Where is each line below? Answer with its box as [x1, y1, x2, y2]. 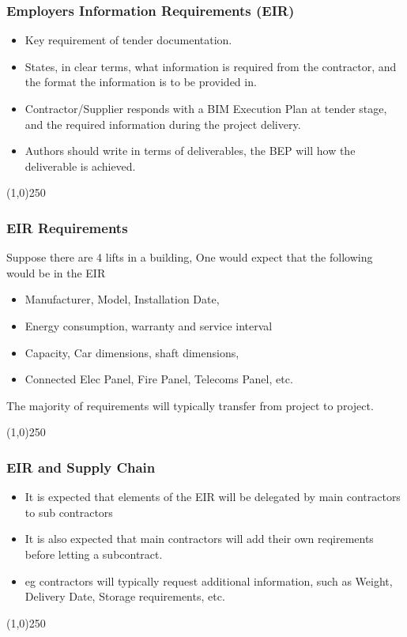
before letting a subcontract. [24, 545, 163, 562]
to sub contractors [24, 503, 113, 520]
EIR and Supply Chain [6, 457, 156, 477]
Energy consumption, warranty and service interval [24, 317, 273, 334]
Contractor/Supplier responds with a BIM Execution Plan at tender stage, [24, 100, 387, 116]
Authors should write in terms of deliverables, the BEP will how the [24, 142, 356, 159]
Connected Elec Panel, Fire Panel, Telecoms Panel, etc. [24, 371, 293, 387]
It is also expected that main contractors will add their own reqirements [24, 530, 374, 547]
